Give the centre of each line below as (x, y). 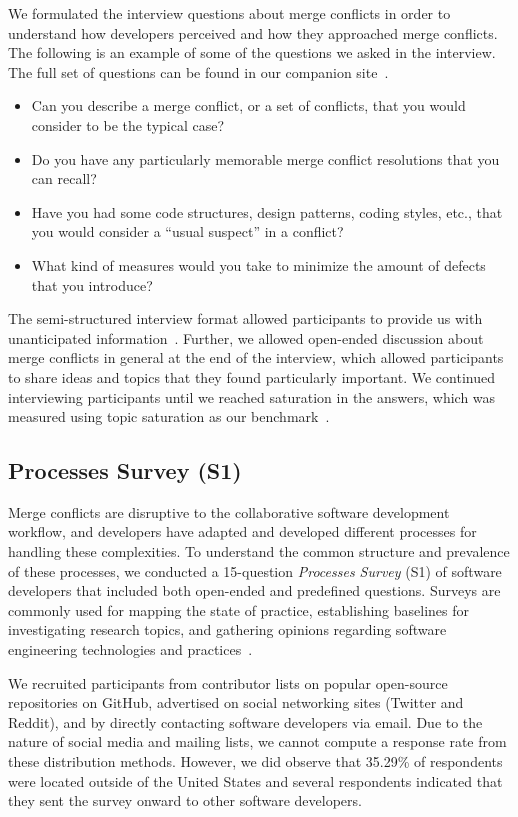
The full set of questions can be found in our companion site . (198, 71)
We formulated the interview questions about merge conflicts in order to (229, 13)
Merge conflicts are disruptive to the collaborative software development (229, 511)
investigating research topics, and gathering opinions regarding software (227, 629)
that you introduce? (92, 284)
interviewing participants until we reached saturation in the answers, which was (252, 396)
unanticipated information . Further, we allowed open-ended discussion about (246, 337)
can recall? (64, 178)
